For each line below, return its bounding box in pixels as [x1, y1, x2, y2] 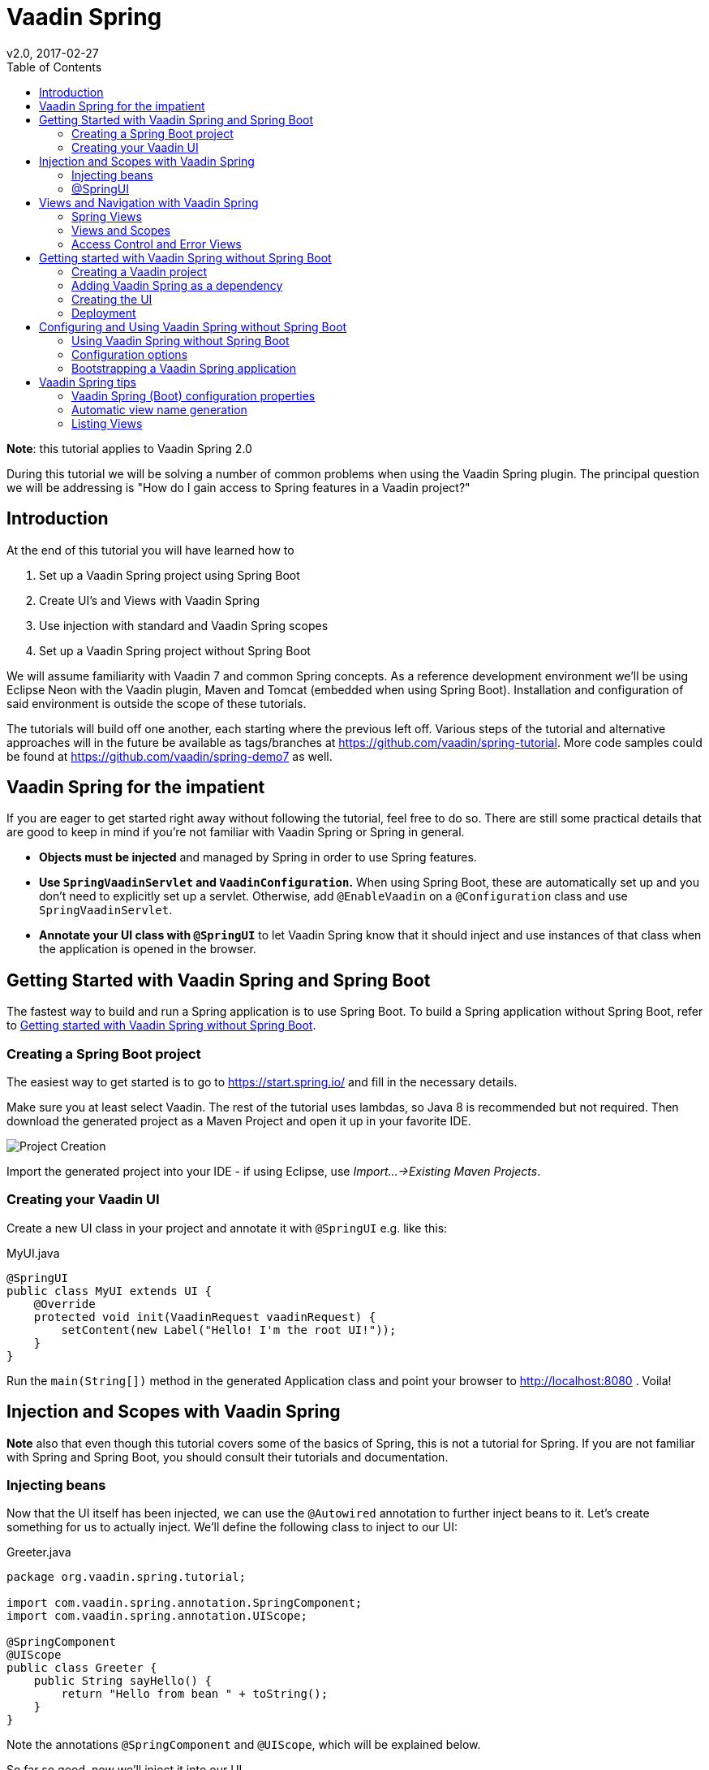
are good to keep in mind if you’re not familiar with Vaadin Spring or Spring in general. [6, 825, 465, 840]
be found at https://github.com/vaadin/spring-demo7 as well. [6, 749, 333, 763]
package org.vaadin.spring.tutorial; [6, 1570, 247, 1584]
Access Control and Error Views [71, 236, 242, 251]
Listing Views [71, 416, 143, 430]
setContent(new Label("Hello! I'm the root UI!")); [61, 1323, 397, 1336]
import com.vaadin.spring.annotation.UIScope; [6, 1609, 307, 1623]
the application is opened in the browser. [39, 942, 256, 956]
